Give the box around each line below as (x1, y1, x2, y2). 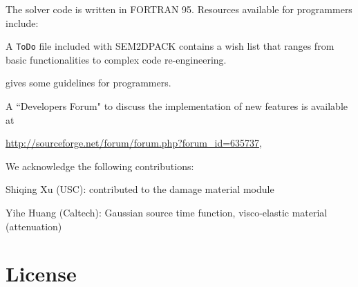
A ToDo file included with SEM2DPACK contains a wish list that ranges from (6, 39, 335, 53)
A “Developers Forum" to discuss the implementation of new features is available (6, 99, 348, 113)
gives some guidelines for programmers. (6, 75, 171, 90)
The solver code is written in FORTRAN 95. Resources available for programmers (6, 2, 352, 16)
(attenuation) (6, 219, 62, 233)
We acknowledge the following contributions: (6, 158, 194, 173)
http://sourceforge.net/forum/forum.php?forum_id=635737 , (6, 136, 262, 150)
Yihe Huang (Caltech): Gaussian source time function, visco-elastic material (6, 205, 328, 219)
